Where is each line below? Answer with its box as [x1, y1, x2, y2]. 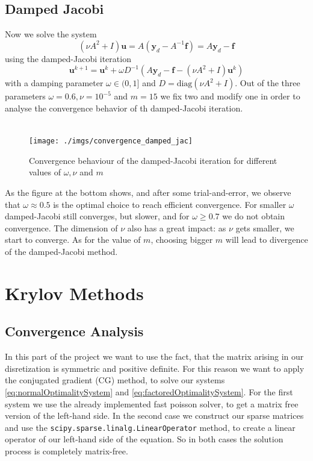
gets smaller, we [235, 221, 294, 234]
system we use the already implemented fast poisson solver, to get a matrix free [5, 397, 299, 410]
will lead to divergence [225, 233, 308, 246]
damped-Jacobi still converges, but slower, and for [5, 210, 190, 222]
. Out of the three [235, 77, 300, 89]
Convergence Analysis [5, 322, 144, 340]
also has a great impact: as [127, 221, 226, 234]
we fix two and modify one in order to [160, 90, 300, 102]
